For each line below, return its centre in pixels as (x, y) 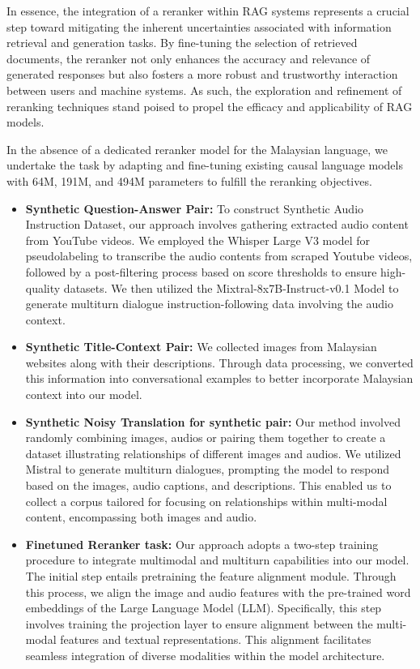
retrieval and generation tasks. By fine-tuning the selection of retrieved (182, 43)
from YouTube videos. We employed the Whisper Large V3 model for (197, 240)
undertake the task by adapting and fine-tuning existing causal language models (205, 165)
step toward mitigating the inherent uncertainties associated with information (199, 26)
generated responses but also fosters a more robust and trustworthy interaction (202, 74)
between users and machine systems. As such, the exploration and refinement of (204, 90)
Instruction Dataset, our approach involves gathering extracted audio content (217, 224)
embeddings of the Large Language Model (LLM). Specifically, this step (204, 608)
